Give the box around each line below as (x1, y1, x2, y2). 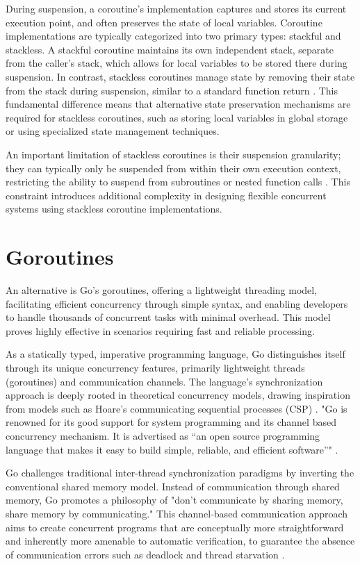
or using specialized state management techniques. (6, 124, 220, 138)
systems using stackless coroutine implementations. (6, 201, 222, 216)
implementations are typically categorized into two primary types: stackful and (6, 28, 341, 43)
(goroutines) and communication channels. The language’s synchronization (6, 374, 323, 388)
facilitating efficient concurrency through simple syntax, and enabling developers (6, 296, 348, 310)
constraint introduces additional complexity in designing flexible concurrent (6, 188, 327, 202)
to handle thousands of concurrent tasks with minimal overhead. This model (6, 310, 331, 324)
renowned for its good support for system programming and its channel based (6, 415, 336, 429)
